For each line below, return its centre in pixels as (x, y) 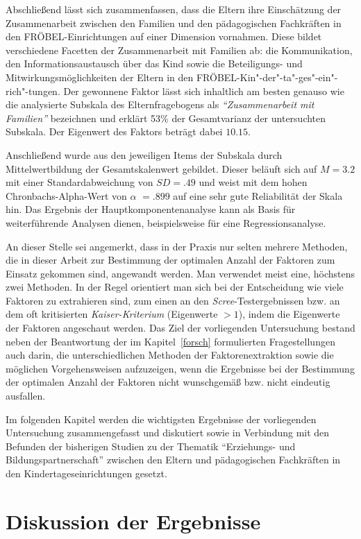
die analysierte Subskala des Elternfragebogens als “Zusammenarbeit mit (160, 104)
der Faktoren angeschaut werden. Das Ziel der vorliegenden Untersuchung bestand (180, 328)
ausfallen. (26, 396)
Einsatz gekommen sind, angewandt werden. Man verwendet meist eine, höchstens (180, 273)
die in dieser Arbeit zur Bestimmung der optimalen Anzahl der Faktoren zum (170, 260)
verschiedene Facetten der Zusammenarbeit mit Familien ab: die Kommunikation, (179, 50)
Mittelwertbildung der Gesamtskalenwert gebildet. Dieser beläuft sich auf (161, 168)
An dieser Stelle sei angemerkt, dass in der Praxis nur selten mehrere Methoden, (177, 246)
